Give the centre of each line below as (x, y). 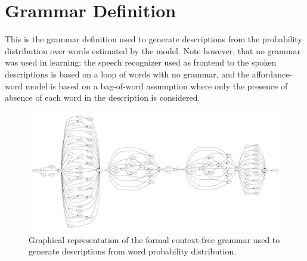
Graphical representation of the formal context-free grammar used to (154, 239)
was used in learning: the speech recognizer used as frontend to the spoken (141, 62)
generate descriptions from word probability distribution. (133, 251)
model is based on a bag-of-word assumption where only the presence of (156, 86)
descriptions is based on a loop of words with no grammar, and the (127, 74)
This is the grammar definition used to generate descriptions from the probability (153, 39)
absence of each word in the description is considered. (103, 97)
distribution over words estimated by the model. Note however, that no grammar (153, 50)
